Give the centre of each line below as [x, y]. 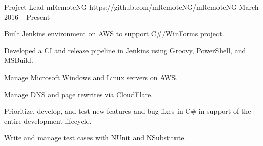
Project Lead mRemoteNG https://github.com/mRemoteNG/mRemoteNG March [131, 7]
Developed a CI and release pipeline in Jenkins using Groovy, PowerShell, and [125, 50]
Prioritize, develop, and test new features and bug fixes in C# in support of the [128, 111]
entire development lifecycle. [48, 121]
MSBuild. [19, 60]
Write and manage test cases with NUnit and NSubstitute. [95, 138]
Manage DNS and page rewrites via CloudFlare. [79, 94]
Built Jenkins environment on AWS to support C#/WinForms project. [114, 33]
